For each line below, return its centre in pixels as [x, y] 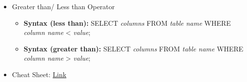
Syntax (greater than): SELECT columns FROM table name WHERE [134, 48]
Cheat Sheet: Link [39, 74]
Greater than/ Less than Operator [63, 6]
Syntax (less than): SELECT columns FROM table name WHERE [127, 23]
